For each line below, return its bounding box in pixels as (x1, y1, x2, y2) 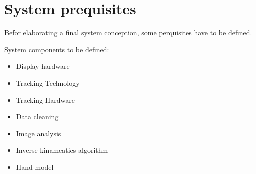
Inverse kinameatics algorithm (16, 145, 108, 155)
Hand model (16, 161, 54, 172)
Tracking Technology (16, 77, 80, 88)
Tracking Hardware (16, 94, 75, 105)
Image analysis (16, 128, 61, 138)
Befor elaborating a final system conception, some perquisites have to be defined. (4, 27, 252, 38)
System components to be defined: (4, 44, 109, 54)
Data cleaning (16, 111, 59, 122)
